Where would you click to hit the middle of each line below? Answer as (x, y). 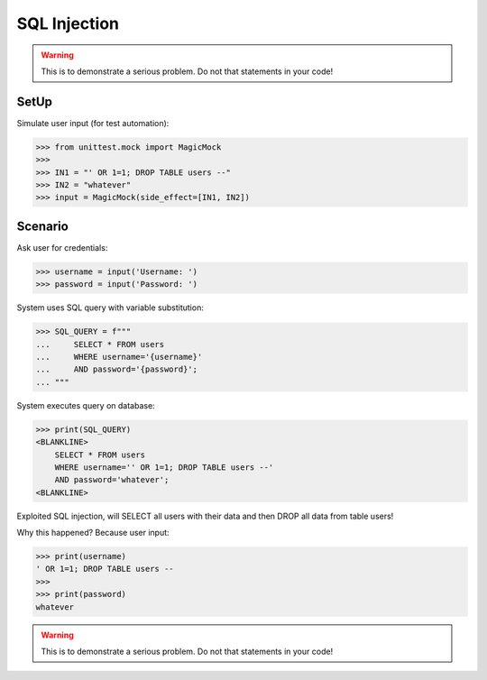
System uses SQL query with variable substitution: (110, 308)
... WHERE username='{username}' (119, 357)
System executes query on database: (86, 405)
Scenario (43, 226)
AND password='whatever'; (112, 480)
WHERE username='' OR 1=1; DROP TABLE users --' (164, 467)
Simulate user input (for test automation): (93, 123)
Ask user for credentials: (62, 247)
